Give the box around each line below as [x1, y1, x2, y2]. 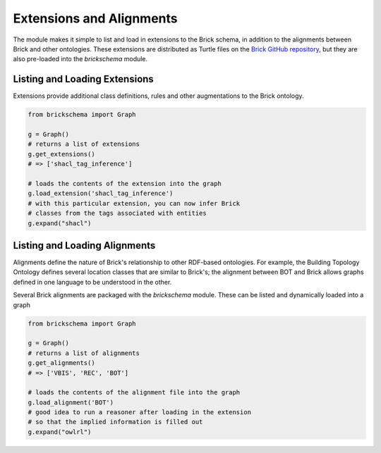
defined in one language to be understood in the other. [13, 278, 172, 286]
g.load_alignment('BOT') [28, 398, 114, 407]
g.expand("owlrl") [28, 428, 92, 436]
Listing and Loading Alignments [13, 240, 156, 252]
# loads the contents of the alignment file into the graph [28, 388, 241, 397]
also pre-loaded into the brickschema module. [13, 55, 148, 63]
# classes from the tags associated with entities [28, 209, 207, 218]
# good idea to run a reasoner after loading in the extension [28, 409, 252, 416]
